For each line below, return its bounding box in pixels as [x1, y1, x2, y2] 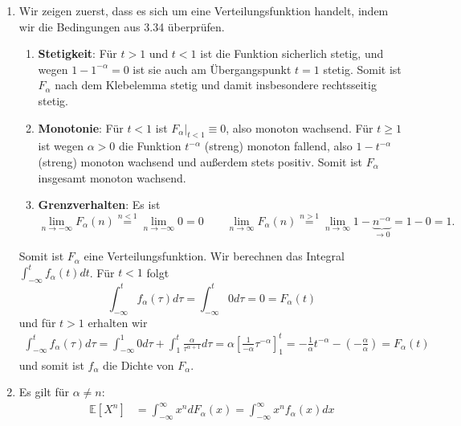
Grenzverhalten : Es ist [38, 196, 161, 213]
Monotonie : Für [38, 119, 124, 136]
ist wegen [38, 137, 84, 154]
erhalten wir [88, 313, 148, 330]
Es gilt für [18, 383, 69, 400]
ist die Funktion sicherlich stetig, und [200, 45, 384, 62]
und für [18, 313, 56, 330]
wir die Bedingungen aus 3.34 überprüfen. [18, 18, 225, 35]
